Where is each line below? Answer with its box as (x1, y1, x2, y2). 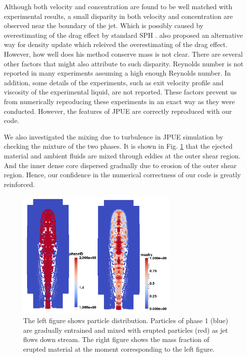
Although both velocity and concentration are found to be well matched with (4, 1, 232, 11)
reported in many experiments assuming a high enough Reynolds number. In (4, 68, 231, 78)
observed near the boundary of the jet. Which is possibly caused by (4, 20, 203, 31)
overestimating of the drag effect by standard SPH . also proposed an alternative (4, 30, 243, 40)
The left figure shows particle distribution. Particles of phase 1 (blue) (23, 315, 228, 325)
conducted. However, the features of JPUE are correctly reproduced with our (4, 106, 232, 116)
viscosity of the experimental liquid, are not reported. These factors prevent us (4, 87, 237, 97)
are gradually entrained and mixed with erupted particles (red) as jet (23, 325, 228, 335)
